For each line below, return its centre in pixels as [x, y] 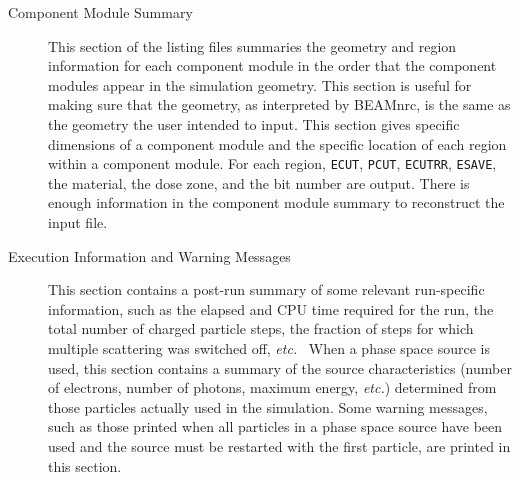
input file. [78, 222]
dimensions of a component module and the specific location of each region [277, 143]
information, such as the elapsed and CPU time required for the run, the [271, 308]
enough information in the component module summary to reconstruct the [276, 202]
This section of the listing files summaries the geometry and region [252, 45]
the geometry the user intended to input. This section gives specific [254, 123]
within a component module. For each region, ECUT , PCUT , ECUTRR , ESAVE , [272, 163]
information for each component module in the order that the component [272, 65]
